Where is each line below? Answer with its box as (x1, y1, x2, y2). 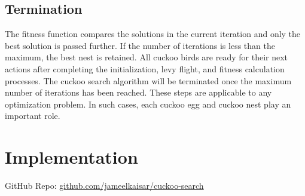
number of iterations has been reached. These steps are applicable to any (5, 86, 272, 99)
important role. (5, 109, 60, 122)
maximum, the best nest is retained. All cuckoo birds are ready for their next (5, 51, 288, 63)
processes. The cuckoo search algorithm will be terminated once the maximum (5, 74, 292, 87)
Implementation (5, 145, 138, 169)
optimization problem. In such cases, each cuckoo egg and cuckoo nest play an (5, 97, 291, 110)
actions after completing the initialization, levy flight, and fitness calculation (5, 62, 285, 75)
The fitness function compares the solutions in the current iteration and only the (5, 27, 301, 40)
